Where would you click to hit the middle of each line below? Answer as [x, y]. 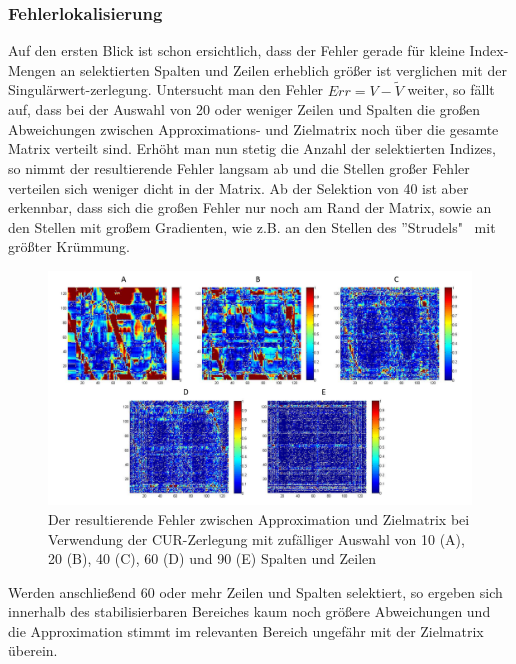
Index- [489, 50]
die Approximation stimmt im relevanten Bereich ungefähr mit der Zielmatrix [246, 630]
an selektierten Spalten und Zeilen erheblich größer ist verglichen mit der [283, 69]
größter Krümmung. [69, 246]
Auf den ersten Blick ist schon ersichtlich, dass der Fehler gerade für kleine [236, 50]
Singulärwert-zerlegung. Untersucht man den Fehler [166, 89]
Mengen [32, 69]
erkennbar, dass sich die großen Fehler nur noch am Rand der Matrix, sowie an [250, 207]
